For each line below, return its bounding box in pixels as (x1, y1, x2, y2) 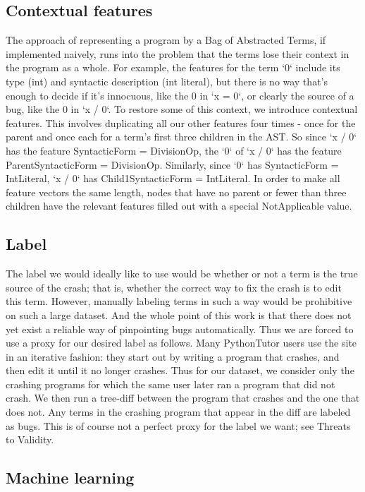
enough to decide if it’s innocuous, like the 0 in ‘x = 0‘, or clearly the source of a (6, 88, 354, 102)
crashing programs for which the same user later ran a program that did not (6, 376, 335, 391)
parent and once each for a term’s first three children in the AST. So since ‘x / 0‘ (6, 129, 357, 144)
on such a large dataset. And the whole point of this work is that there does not (6, 307, 352, 322)
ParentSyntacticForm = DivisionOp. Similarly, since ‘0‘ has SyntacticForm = (6, 157, 339, 172)
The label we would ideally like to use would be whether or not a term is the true (6, 266, 358, 281)
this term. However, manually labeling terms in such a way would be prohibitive (6, 294, 352, 308)
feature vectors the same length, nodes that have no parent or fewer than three (6, 184, 347, 199)
